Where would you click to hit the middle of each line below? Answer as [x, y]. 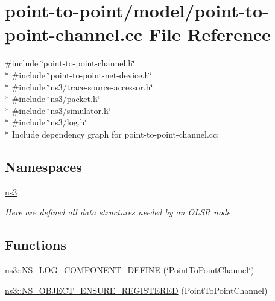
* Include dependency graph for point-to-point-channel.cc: [112, 134]
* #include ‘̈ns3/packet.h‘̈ [52, 99]
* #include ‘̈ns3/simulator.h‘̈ [58, 110]
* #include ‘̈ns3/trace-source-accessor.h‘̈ [79, 87]
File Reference [210, 34]
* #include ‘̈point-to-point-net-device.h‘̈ [78, 74]
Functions [36, 245]
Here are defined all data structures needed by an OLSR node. [119, 212]
